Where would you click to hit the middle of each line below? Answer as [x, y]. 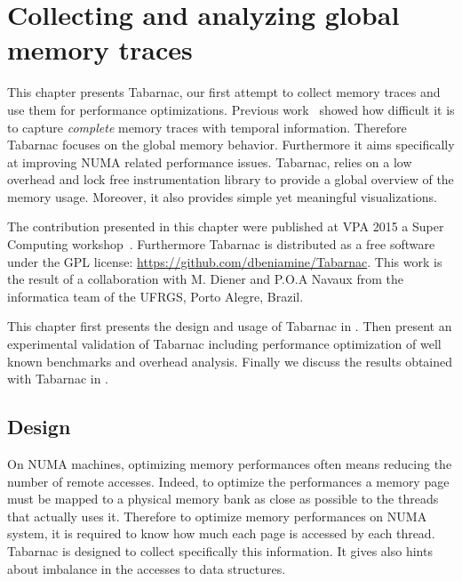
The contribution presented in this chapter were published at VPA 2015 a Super [226, 226]
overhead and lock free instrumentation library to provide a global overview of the [231, 179]
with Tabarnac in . [58, 379]
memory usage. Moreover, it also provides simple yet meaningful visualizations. [222, 196]
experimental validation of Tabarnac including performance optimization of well [224, 344]
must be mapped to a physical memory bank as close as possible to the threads [223, 499]
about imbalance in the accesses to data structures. [147, 568]
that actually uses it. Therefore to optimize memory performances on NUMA [217, 516]
